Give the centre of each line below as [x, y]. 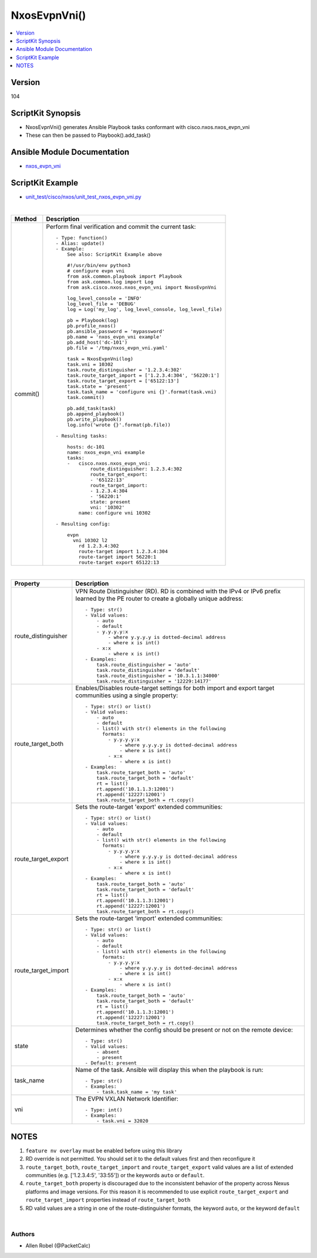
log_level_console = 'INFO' [104, 298]
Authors [23, 1234]
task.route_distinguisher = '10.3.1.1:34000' [158, 676]
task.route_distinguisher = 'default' [148, 670]
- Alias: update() [80, 243]
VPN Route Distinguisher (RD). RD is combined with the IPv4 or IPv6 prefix [178, 591]
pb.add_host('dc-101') [97, 342]
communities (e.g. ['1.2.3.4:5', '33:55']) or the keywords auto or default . [115, 1175]
